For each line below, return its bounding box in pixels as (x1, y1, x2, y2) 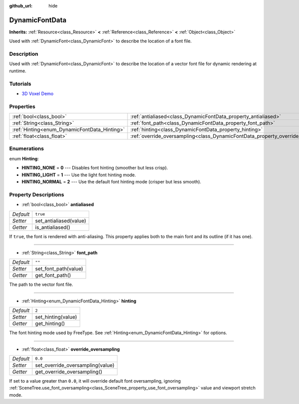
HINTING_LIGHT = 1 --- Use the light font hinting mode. (21, 172, 137, 178)
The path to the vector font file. (9, 281, 73, 287)
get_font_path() (35, 272, 71, 279)
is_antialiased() (35, 224, 71, 231)
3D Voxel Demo (21, 90, 54, 97)
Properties (9, 103, 36, 110)
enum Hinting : (9, 155, 39, 161)
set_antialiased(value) (35, 217, 87, 224)
